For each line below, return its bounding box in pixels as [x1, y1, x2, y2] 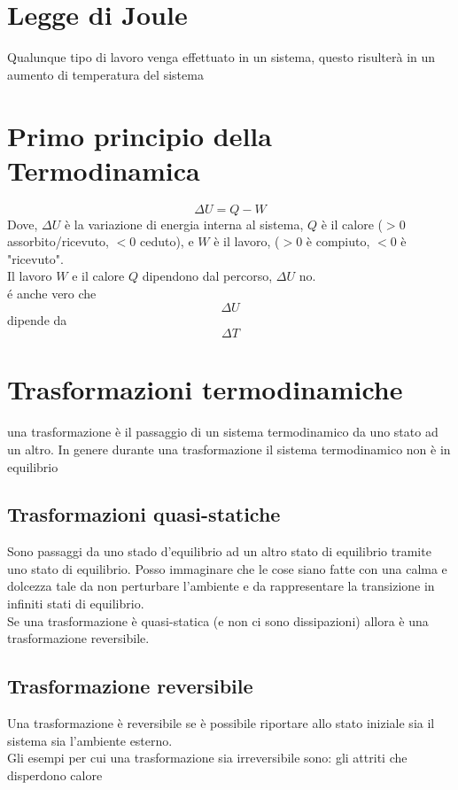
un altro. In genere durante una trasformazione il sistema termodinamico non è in [7, 439, 451, 458]
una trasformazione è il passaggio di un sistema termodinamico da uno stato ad [7, 422, 439, 441]
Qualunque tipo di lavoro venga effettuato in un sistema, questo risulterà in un [7, 48, 436, 66]
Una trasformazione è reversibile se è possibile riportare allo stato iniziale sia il [7, 714, 435, 732]
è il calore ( [321, 214, 383, 233]
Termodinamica [7, 151, 200, 188]
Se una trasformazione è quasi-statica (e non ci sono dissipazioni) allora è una [7, 611, 429, 630]
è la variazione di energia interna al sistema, [64, 214, 304, 233]
